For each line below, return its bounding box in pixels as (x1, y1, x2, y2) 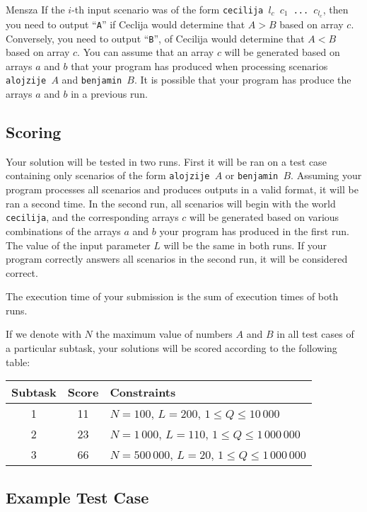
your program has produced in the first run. (159, 223, 349, 238)
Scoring (6, 121, 62, 142)
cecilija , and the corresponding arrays (6, 210, 179, 224)
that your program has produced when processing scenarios (71, 58, 328, 73)
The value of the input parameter (6, 237, 151, 252)
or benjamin (225, 168, 279, 183)
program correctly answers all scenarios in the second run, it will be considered (6, 251, 348, 266)
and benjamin (62, 72, 122, 87)
